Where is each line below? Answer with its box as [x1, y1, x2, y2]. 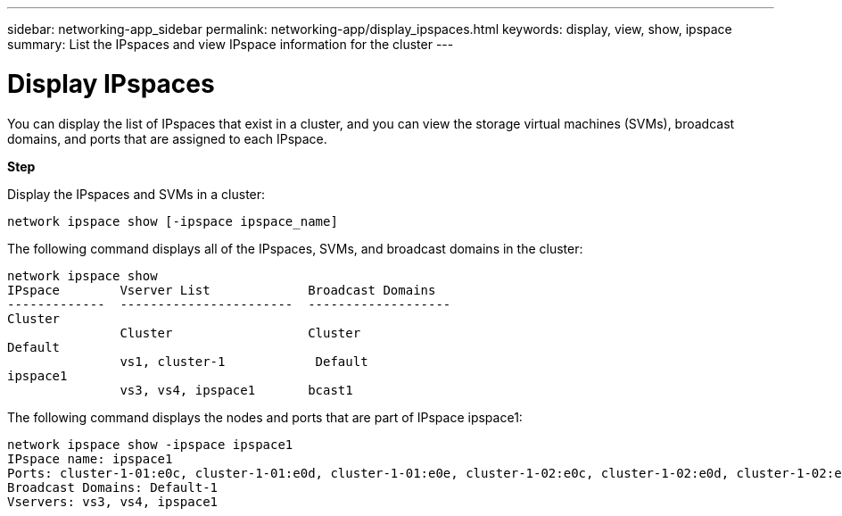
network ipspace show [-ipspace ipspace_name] [7, 213, 338, 229]
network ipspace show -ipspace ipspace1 [7, 437, 293, 452]
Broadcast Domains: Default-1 [7, 479, 219, 495]
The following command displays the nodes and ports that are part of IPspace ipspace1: [7, 409, 523, 425]
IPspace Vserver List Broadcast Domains [7, 282, 436, 297]
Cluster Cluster [120, 325, 361, 340]
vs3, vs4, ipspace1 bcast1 [120, 382, 353, 397]
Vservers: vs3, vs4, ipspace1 [7, 494, 219, 509]
